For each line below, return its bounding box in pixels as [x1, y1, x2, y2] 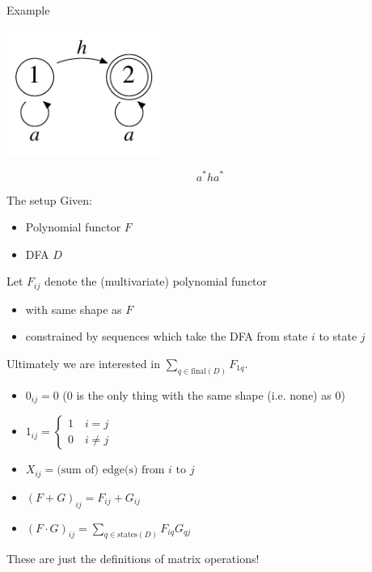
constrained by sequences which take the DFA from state [25, 328, 308, 345]
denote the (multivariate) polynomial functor [44, 273, 268, 290]
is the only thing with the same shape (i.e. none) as [76, 386, 332, 403]
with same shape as [25, 300, 122, 317]
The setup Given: [6, 191, 92, 208]
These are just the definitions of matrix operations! [6, 550, 260, 567]
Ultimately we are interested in [6, 354, 160, 371]
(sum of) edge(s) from [57, 464, 165, 477]
